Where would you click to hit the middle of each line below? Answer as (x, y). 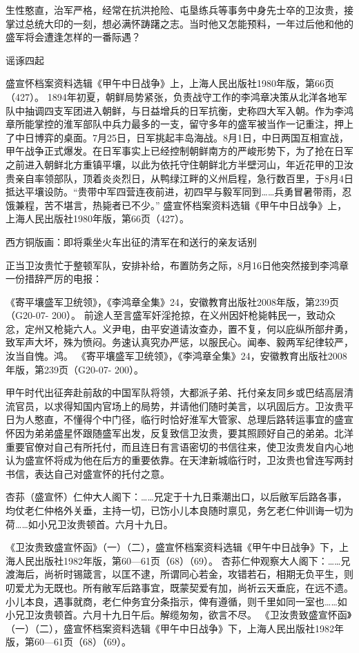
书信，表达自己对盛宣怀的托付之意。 (88, 473)
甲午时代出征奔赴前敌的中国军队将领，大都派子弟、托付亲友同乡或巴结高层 (175, 392)
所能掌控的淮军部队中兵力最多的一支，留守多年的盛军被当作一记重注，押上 (184, 124)
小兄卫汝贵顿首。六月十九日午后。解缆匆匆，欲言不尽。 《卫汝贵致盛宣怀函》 (179, 615)
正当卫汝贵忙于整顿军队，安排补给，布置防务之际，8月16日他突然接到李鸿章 (177, 265)
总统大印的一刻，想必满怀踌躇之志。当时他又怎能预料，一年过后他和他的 (189, 23)
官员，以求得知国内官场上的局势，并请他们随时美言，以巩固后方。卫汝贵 (179, 406)
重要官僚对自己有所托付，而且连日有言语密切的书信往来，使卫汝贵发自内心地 (179, 446)
